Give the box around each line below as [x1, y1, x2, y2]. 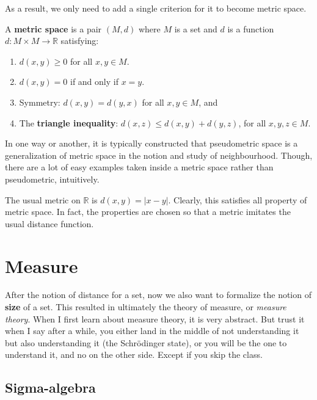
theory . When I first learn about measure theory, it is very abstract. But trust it [5, 312, 305, 325]
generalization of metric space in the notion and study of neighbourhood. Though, [5, 148, 313, 161]
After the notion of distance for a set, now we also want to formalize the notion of [5, 288, 312, 301]
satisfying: [60, 34, 99, 47]
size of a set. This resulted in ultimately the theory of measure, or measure [5, 300, 286, 313]
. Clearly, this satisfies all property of [168, 193, 307, 206]
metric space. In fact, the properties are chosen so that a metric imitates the [5, 205, 291, 218]
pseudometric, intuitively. [5, 172, 100, 185]
